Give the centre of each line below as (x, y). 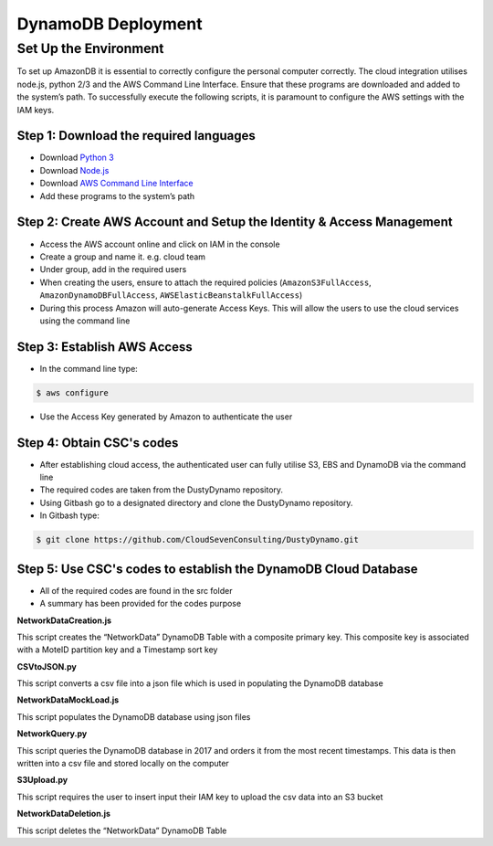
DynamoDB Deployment (110, 24)
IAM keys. (36, 110)
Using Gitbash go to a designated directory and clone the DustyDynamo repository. (196, 502)
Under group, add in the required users (113, 270)
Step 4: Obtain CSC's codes (98, 443)
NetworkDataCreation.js (64, 620)
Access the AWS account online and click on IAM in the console (160, 244)
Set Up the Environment (90, 48)
